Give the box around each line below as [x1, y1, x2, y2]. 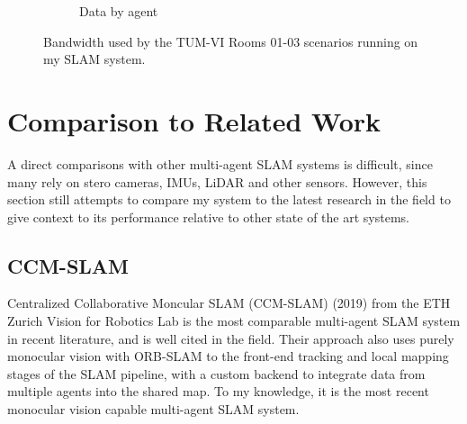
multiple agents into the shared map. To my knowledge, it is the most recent [7, 382, 429, 401]
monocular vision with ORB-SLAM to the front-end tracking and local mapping [7, 347, 449, 365]
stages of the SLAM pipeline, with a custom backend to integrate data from [7, 364, 426, 383]
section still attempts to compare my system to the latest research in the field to [7, 190, 451, 209]
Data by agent [79, 2, 158, 20]
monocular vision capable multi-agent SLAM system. [7, 400, 300, 419]
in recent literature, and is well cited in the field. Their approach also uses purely [7, 329, 454, 347]
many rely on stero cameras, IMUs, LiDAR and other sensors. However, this [7, 172, 427, 191]
